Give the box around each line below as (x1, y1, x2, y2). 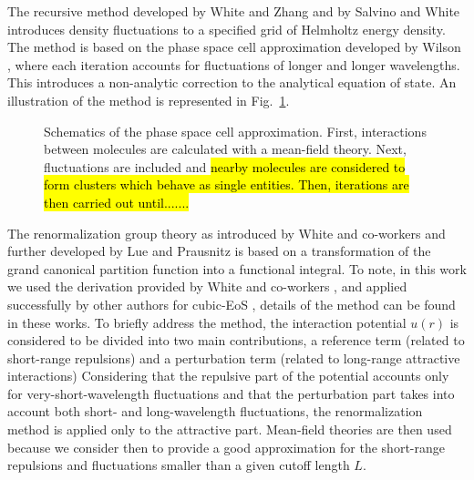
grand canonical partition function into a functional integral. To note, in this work (7, 259, 467, 278)
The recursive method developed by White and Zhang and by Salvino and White (7, 2, 460, 20)
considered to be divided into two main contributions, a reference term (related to (7, 331, 465, 350)
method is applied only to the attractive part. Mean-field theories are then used (7, 420, 452, 439)
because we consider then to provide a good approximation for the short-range (7, 437, 445, 456)
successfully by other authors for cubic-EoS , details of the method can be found (7, 294, 456, 313)
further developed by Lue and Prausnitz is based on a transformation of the (7, 241, 431, 260)
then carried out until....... (44, 192, 190, 211)
